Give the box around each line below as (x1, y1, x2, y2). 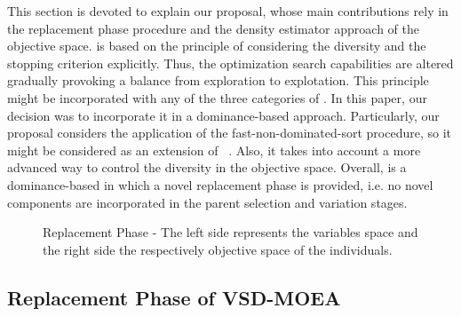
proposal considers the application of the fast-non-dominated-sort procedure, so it (7, 123, 452, 142)
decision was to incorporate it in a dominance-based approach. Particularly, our (7, 106, 440, 124)
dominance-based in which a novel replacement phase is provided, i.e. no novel (7, 175, 433, 194)
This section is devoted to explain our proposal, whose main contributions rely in (7, 2, 449, 20)
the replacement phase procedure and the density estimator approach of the (7, 19, 419, 37)
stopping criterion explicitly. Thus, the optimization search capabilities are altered (7, 53, 454, 72)
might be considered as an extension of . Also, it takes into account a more (7, 140, 421, 159)
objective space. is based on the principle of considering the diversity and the (7, 36, 426, 55)
